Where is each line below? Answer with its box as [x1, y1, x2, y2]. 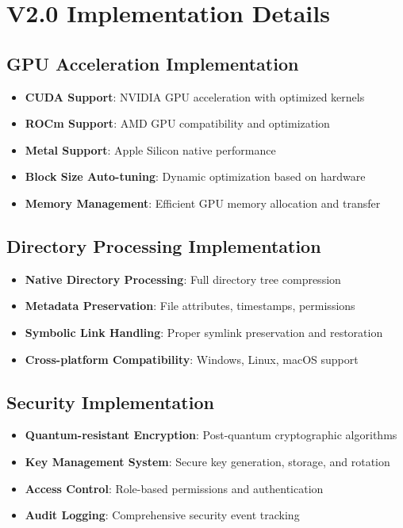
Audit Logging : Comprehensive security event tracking [25, 507, 300, 523]
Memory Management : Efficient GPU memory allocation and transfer [25, 194, 381, 211]
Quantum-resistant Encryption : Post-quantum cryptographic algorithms [25, 427, 397, 443]
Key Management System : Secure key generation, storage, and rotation [25, 453, 390, 469]
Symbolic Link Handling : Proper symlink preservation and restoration [25, 323, 383, 340]
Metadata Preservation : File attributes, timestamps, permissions [25, 297, 355, 314]
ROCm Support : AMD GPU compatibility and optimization [25, 115, 330, 132]
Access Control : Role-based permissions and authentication [25, 480, 324, 496]
